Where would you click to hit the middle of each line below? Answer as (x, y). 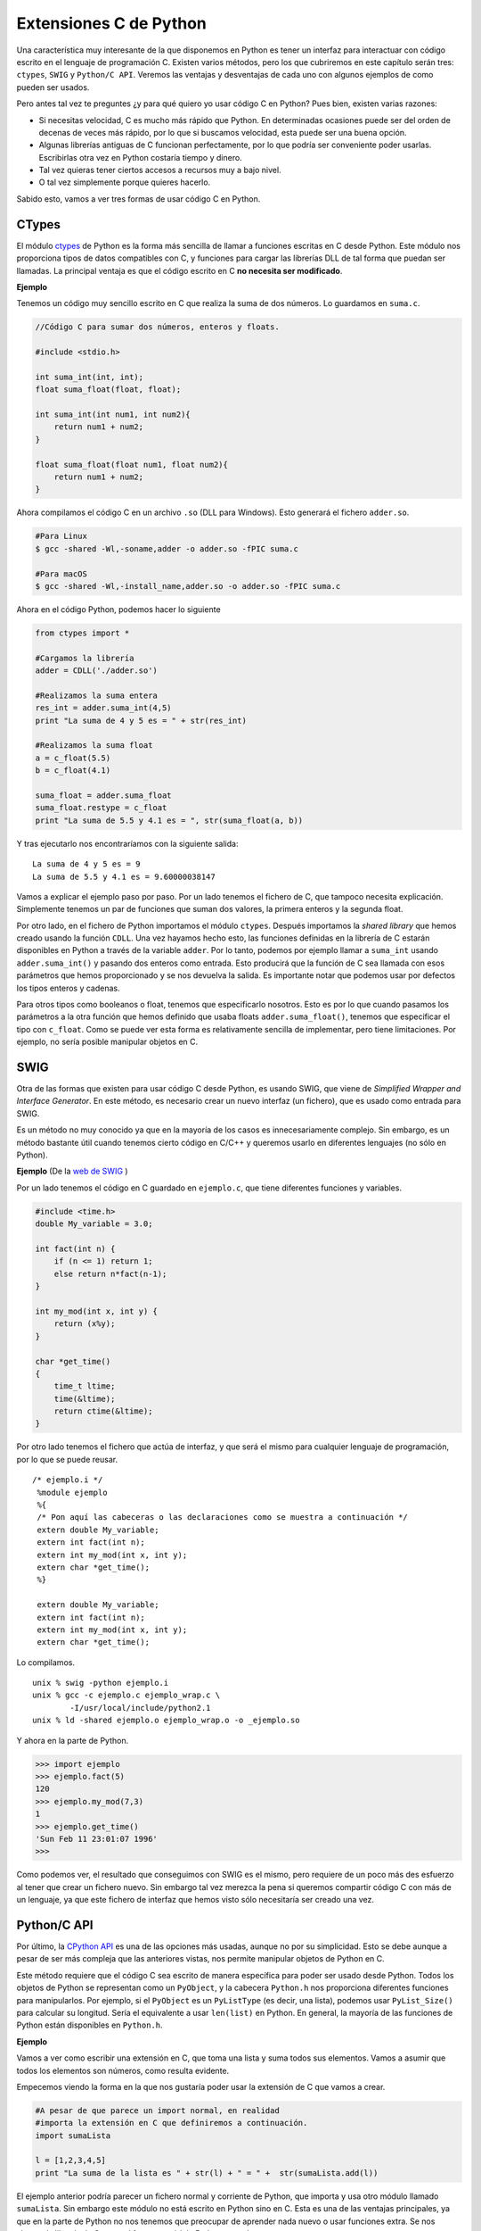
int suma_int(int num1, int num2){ (113, 415)
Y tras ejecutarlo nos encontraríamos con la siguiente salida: (127, 843)
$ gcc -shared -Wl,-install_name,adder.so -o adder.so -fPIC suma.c (188, 586)
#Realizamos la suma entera (96, 695)
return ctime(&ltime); (103, 1411)
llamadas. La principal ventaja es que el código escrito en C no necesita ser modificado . (179, 270)
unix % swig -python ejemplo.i (101, 1683)
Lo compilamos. (46, 1662)
